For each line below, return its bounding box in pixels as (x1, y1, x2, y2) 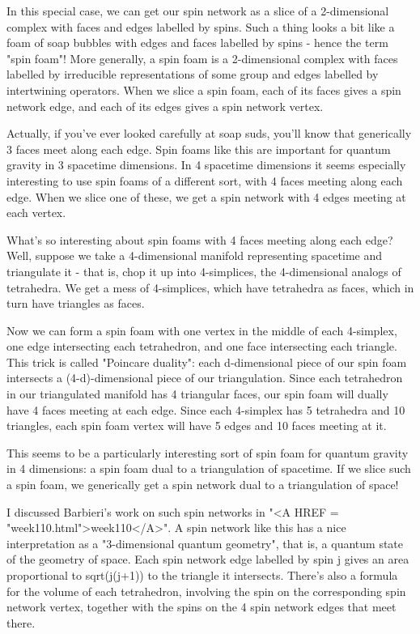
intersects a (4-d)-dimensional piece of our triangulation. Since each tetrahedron (6, 369, 403, 386)
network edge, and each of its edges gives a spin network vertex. (6, 97, 324, 114)
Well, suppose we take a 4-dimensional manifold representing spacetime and (6, 247, 383, 264)
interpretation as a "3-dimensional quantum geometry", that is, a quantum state (6, 534, 404, 551)
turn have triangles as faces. (6, 295, 145, 312)
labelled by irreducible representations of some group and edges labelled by (6, 66, 379, 83)
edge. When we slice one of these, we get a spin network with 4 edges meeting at (6, 188, 406, 205)
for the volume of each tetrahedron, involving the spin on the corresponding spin (6, 582, 406, 599)
